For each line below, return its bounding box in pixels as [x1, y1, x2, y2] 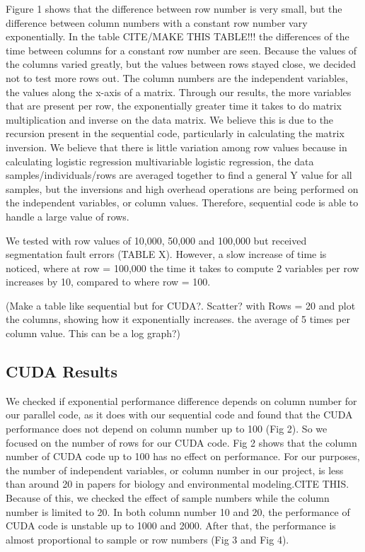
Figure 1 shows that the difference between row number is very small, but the [6, 1, 342, 16]
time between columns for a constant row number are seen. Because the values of [6, 42, 357, 57]
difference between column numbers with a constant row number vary [6, 15, 308, 30]
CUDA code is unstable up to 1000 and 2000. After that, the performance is [6, 518, 336, 533]
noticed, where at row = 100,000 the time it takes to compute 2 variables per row [6, 260, 359, 275]
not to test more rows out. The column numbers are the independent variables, [6, 70, 348, 85]
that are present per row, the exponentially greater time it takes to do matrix [6, 98, 342, 113]
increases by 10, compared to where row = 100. [6, 274, 211, 289]
